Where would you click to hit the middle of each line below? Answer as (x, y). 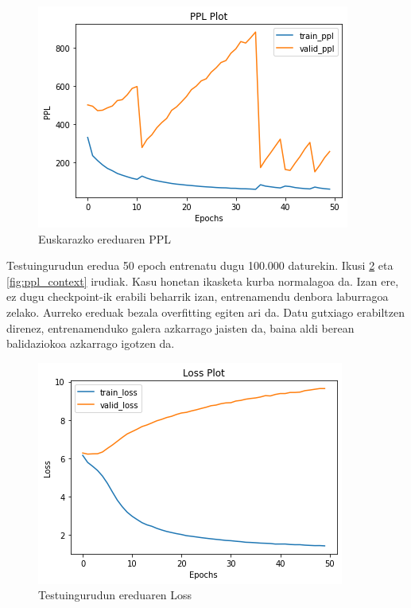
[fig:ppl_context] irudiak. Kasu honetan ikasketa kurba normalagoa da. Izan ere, (203, 281)
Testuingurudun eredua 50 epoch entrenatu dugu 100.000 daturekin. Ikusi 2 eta (200, 265)
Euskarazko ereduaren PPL (105, 238)
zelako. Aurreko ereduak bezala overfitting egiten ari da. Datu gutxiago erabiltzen (205, 312)
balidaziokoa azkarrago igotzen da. (91, 343)
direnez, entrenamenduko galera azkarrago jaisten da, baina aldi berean (180, 327)
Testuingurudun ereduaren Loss (115, 595)
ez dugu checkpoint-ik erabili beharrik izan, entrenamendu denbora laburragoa (198, 296)
